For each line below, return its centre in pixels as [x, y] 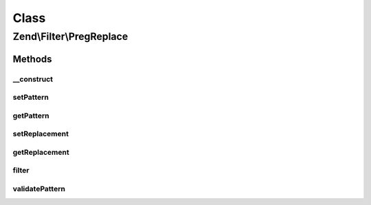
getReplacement [41, 152]
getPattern [31, 116]
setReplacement [41, 134]
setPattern [31, 98]
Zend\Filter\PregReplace [70, 36]
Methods [32, 59]
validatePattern [39, 188]
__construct [33, 79]
